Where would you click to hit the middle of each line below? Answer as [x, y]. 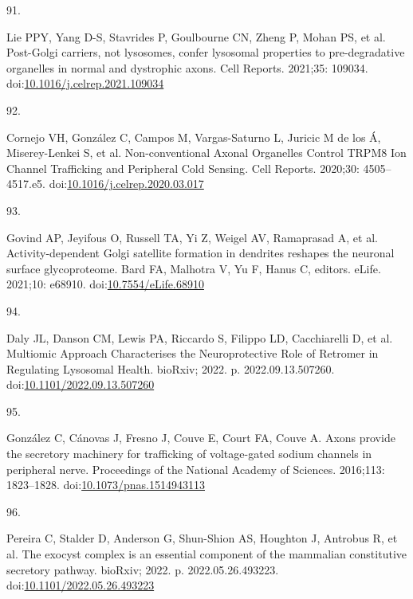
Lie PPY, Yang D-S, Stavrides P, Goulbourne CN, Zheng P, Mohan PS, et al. [196, 36]
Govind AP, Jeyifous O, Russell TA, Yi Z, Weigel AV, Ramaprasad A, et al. [192, 237]
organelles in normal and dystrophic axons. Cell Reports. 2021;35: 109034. [187, 67]
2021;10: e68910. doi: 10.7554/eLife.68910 [105, 284]
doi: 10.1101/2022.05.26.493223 [81, 585]
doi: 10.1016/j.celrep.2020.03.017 [126, 184]
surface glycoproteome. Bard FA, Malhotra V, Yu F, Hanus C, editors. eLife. [194, 268]
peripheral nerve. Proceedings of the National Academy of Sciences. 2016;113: [196, 469]
